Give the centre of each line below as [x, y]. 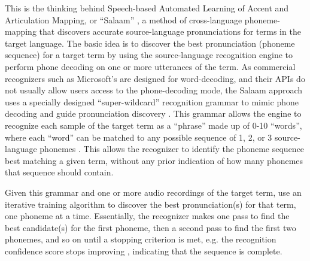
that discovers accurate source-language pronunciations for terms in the [170, 31]
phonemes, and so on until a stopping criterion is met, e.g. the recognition [141, 239]
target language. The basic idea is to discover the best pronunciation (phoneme [150, 43]
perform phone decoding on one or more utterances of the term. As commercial [150, 66]
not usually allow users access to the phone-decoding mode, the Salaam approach [154, 90]
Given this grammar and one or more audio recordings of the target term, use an [153, 192]
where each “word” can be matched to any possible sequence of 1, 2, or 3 [139, 137]
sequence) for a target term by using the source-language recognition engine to [149, 55]
